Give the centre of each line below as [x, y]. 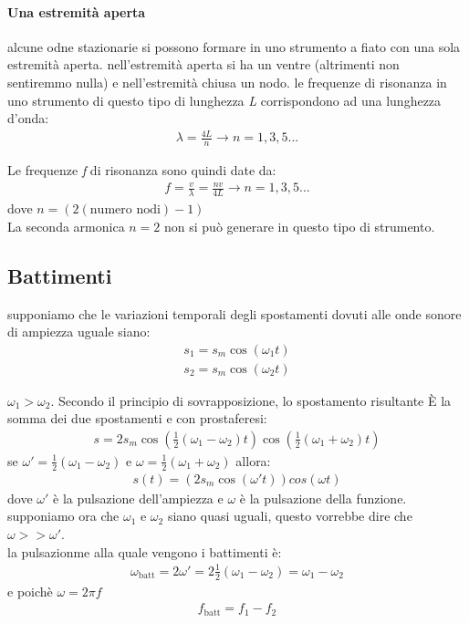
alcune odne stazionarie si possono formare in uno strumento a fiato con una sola [234, 46]
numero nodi [125, 210]
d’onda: [28, 118]
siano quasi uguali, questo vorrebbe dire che [290, 516]
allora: [253, 460]
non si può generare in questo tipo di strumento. [300, 226]
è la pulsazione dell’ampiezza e [138, 498]
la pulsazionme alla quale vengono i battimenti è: [145, 551]
